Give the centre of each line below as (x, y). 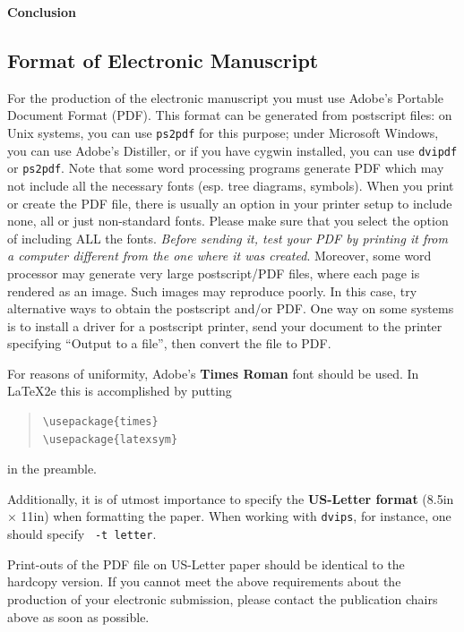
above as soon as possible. (78, 616)
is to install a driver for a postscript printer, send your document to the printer (225, 325)
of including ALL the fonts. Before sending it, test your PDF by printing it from (228, 238)
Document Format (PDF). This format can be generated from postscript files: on (230, 115)
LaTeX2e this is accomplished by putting (120, 391)
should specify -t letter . (82, 534)
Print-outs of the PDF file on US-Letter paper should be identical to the (206, 564)
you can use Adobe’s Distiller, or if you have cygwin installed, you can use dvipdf (232, 150)
